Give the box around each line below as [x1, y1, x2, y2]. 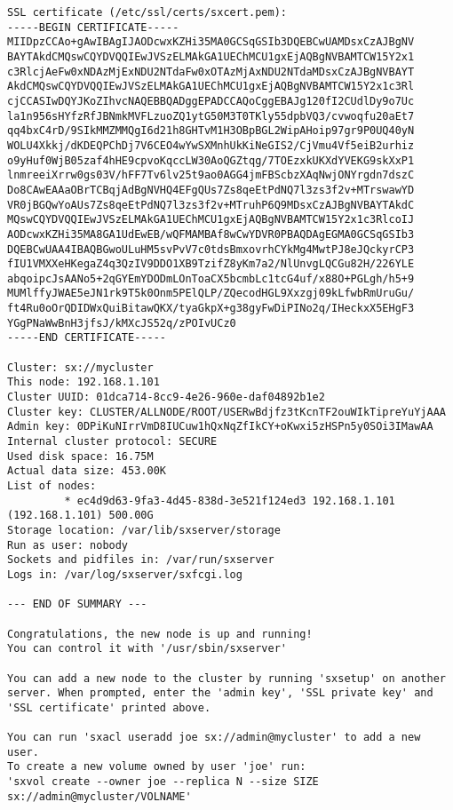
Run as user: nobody [7, 538, 129, 552]
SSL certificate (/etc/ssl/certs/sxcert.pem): [7, 6, 287, 19]
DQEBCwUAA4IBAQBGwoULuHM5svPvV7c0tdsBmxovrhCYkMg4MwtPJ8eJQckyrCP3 [7, 242, 415, 256]
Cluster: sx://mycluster [7, 361, 154, 374]
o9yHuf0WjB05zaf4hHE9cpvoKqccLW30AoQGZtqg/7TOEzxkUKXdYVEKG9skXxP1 [7, 154, 415, 167]
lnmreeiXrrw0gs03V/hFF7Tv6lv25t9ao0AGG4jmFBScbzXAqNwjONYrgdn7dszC [7, 169, 415, 182]
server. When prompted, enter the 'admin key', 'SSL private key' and [7, 687, 433, 700]
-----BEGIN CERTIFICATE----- [7, 20, 179, 34]
